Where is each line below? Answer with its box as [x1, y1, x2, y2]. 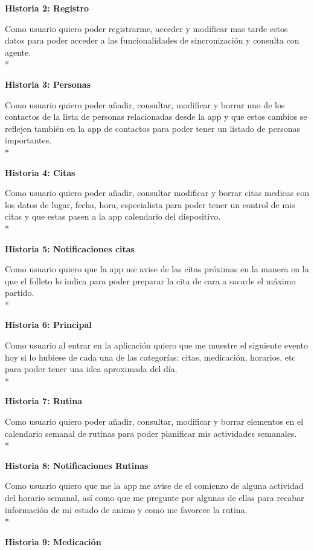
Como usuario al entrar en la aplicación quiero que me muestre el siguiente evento [5, 339, 309, 352]
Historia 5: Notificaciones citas [5, 242, 135, 255]
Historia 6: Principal [5, 318, 92, 331]
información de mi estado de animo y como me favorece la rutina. [5, 503, 248, 516]
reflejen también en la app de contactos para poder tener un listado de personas [5, 122, 300, 134]
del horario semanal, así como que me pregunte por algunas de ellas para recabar [5, 491, 304, 503]
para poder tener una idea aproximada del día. [5, 362, 178, 375]
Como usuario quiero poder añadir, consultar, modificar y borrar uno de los [5, 98, 285, 111]
